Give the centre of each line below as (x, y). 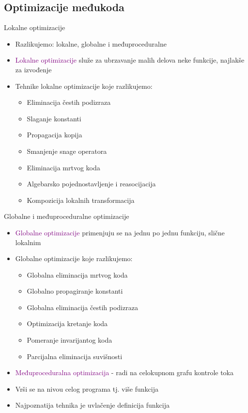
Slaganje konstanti (54, 118)
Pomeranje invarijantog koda (70, 340)
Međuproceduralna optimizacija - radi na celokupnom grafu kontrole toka (124, 372)
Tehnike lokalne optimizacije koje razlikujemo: (84, 86)
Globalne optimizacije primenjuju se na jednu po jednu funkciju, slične (120, 232)
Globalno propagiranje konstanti (75, 291)
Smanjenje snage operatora (67, 151)
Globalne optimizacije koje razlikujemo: (74, 258)
